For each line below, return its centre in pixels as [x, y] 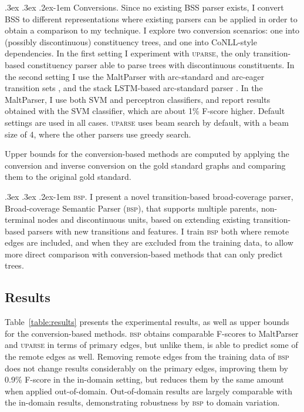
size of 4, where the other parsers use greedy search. [98, 134]
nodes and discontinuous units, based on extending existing [144, 220]
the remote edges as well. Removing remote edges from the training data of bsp [147, 356]
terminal [20, 220]
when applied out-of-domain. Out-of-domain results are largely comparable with [148, 391]
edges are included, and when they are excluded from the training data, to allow [149, 242]
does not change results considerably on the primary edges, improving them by [146, 368]
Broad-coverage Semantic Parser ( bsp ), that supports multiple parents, [132, 208]
